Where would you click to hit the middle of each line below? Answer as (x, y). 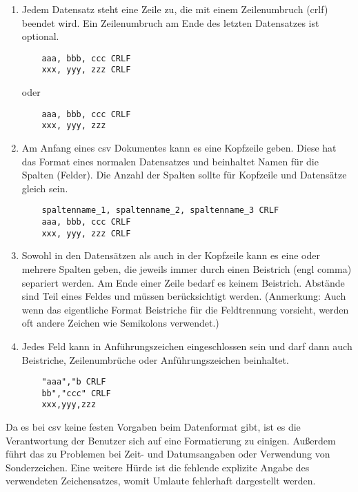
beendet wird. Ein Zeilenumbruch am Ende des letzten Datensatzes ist (170, 22)
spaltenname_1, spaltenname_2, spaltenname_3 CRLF (160, 211)
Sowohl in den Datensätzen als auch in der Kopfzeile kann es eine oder (171, 255)
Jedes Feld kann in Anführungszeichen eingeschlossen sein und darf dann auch (187, 346)
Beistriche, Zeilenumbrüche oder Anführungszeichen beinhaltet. (155, 359)
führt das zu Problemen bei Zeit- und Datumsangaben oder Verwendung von (168, 454)
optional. (40, 36)
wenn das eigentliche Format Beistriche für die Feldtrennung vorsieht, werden (185, 309)
